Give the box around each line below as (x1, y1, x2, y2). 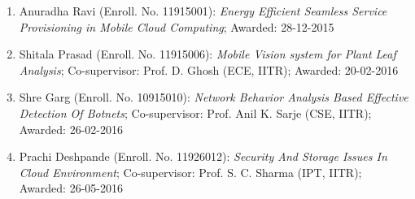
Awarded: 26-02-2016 (19, 120, 124, 137)
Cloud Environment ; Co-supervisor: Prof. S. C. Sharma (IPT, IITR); (19, 163, 362, 180)
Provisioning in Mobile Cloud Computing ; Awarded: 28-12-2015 (19, 18, 334, 35)
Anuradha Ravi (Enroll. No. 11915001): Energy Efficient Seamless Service (19, 2, 387, 19)
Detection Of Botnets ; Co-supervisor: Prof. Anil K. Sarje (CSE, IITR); (19, 104, 372, 121)
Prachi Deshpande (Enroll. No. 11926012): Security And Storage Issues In (19, 148, 387, 165)
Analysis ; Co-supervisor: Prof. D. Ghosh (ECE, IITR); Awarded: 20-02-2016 (19, 61, 399, 78)
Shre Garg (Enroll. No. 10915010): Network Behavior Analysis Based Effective (19, 89, 408, 106)
